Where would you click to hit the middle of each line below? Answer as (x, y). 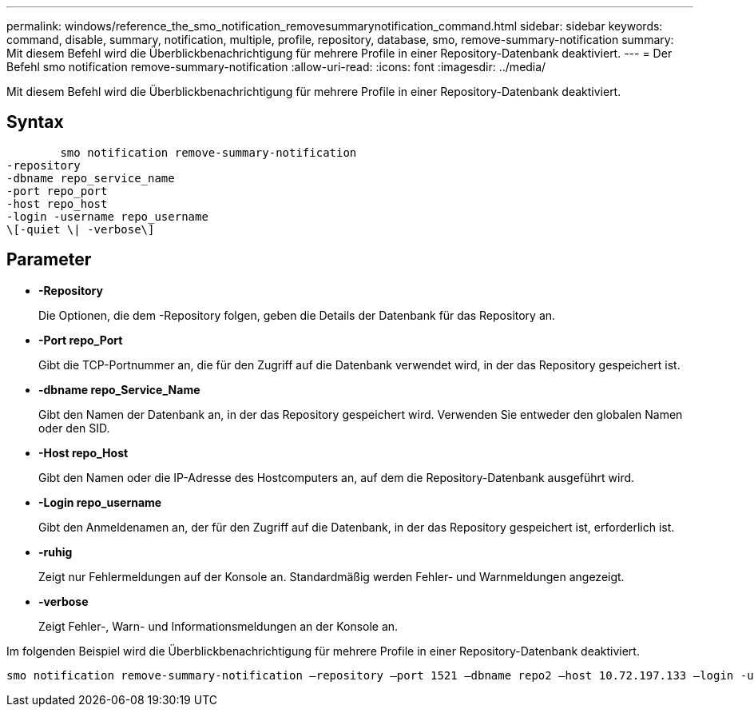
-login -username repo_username (107, 216)
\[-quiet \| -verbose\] (81, 229)
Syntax (35, 122)
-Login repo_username (100, 502)
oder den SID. (74, 428)
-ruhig (56, 552)
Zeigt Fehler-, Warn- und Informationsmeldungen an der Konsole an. (218, 626)
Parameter (49, 260)
